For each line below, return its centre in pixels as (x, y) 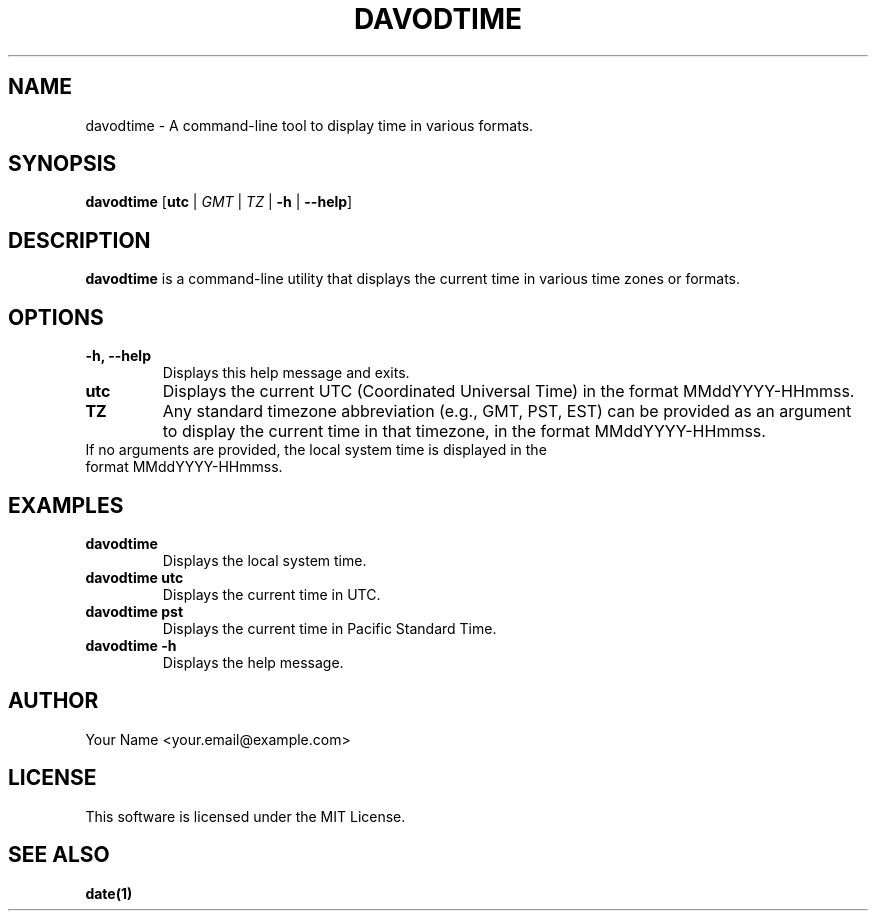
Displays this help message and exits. (286, 373)
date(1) (109, 893)
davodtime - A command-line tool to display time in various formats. (309, 125)
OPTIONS (56, 317)
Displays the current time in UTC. (271, 594)
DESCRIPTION (79, 240)
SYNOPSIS (62, 164)
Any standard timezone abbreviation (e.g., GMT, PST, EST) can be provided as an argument (507, 411)
